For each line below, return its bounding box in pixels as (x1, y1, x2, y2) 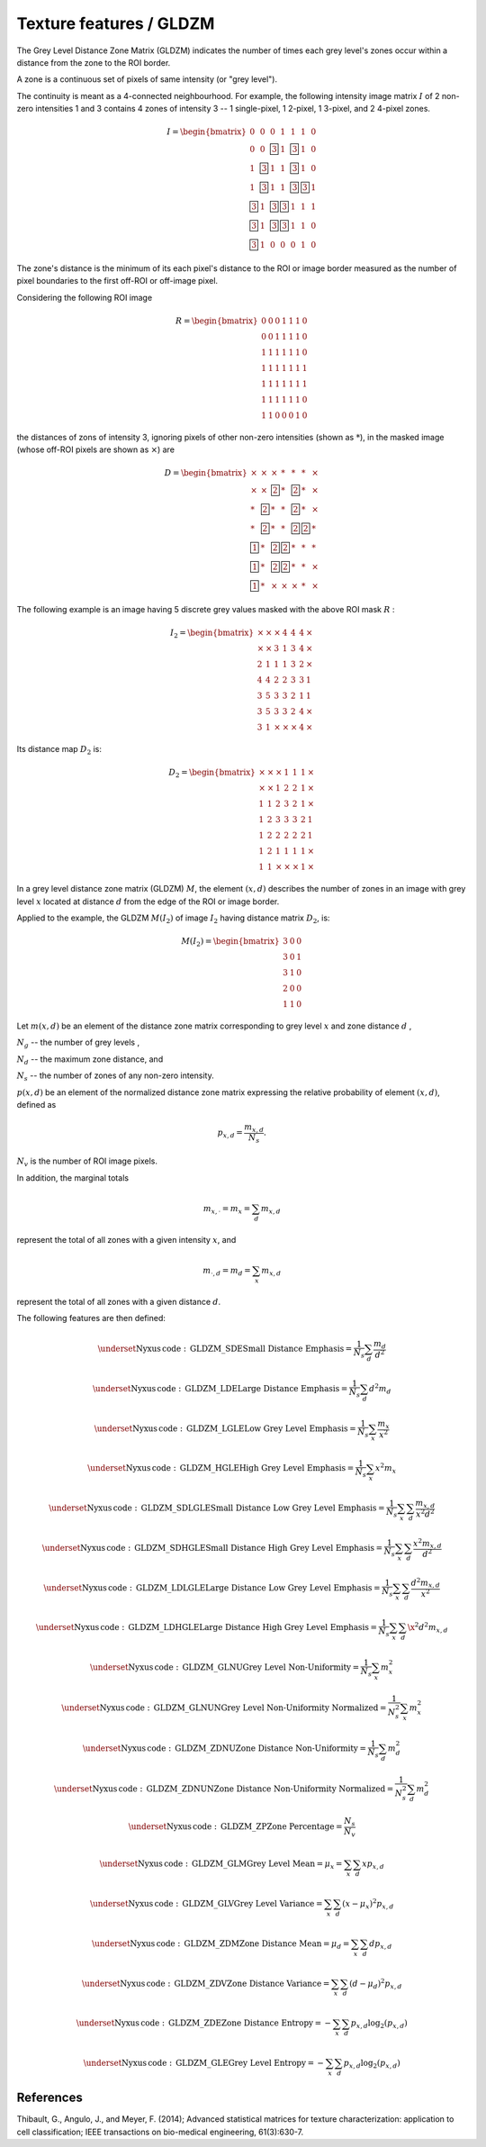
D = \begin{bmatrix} (164, 468, 247, 478)
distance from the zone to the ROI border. (16, 57, 171, 68)
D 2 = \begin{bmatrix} (167, 767, 256, 780)
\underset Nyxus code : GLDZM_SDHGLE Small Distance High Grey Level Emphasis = (41, 1543, 382, 1553)
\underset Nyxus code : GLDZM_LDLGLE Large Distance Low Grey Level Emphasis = (43, 1582, 382, 1593)
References (16, 2090, 83, 2106)
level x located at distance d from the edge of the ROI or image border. (16, 896, 280, 907)
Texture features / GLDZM (16, 14, 215, 33)
